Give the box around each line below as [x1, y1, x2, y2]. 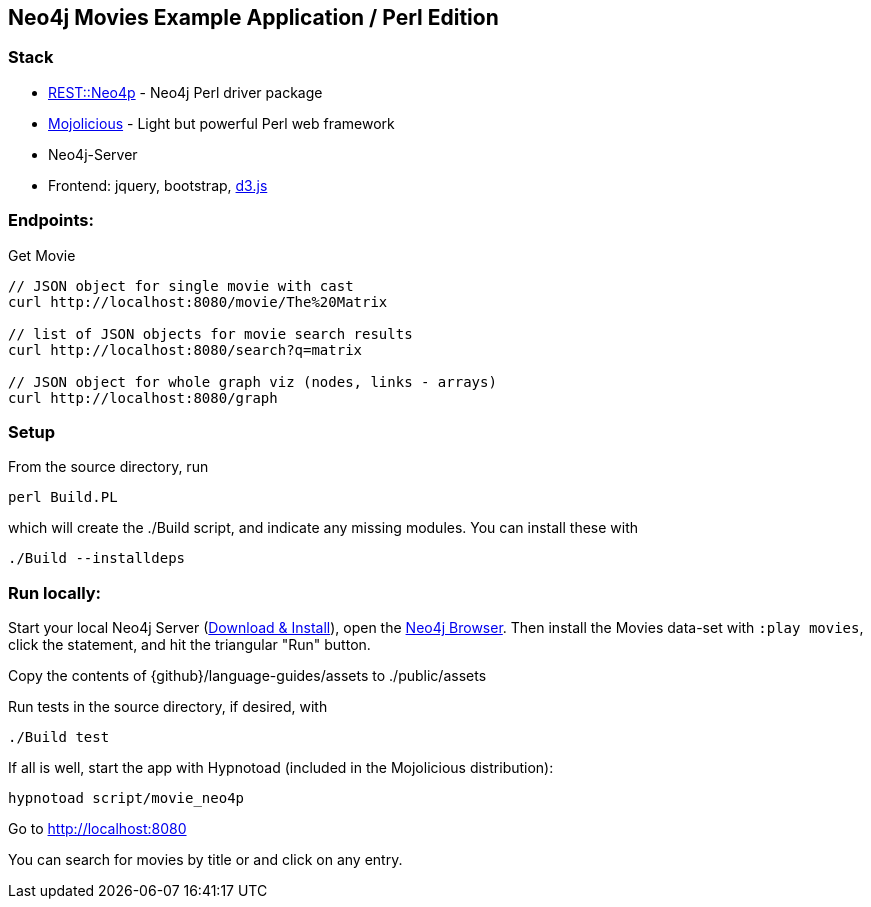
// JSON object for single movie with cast [8, 277, 354, 294]
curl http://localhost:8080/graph [8, 389, 278, 406]
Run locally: [8, 582, 102, 603]
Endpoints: [8, 210, 94, 231]
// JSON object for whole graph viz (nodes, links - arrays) [8, 373, 497, 390]
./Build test [8, 729, 110, 746]
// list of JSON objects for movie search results [8, 325, 413, 342]
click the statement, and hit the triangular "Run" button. [8, 636, 371, 654]
